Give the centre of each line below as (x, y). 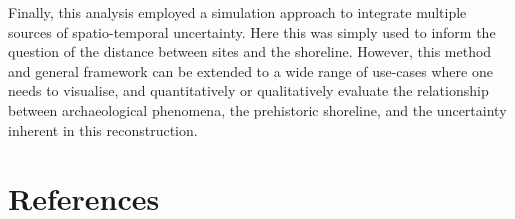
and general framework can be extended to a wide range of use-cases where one (250, 70)
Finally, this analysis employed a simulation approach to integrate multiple (237, 12)
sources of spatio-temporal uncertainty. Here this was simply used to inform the (252, 31)
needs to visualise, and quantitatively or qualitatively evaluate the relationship (248, 90)
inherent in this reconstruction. (103, 129)
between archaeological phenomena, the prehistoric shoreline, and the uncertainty (257, 109)
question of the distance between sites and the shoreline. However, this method (250, 51)
